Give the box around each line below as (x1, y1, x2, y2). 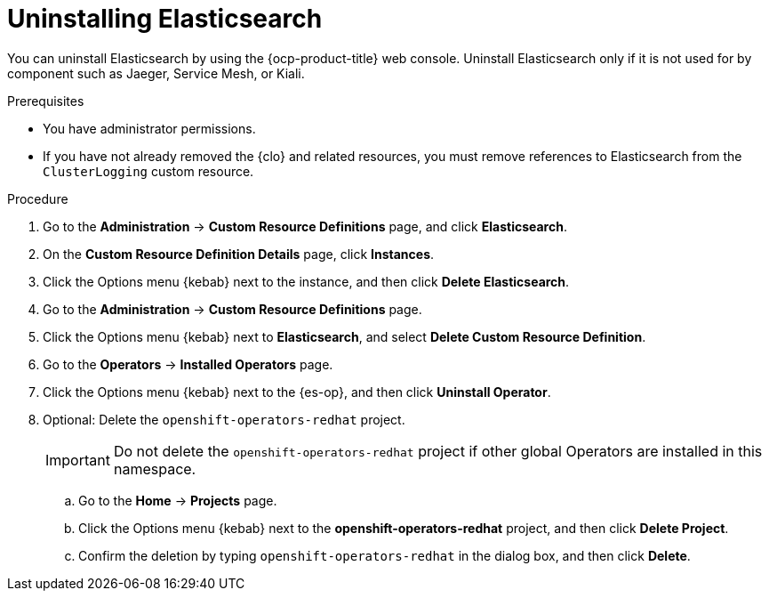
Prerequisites (7, 93, 84, 109)
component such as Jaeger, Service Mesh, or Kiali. (7, 65, 305, 81)
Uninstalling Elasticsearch (7, 4, 323, 34)
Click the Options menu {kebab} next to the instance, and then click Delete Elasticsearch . (43, 273, 570, 289)
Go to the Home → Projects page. (78, 492, 277, 508)
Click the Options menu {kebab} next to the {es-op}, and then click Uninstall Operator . (43, 384, 551, 400)
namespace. (113, 459, 196, 478)
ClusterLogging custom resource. (43, 163, 254, 179)
